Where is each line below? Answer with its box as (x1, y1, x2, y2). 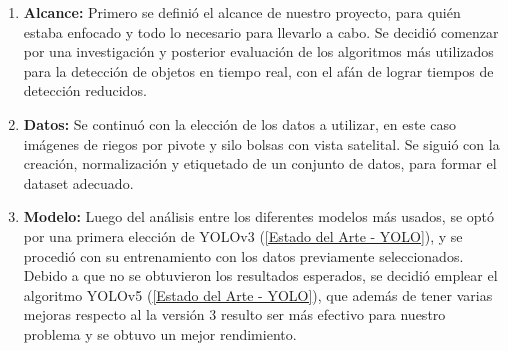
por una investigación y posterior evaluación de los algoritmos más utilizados (23, 41, 494, 62)
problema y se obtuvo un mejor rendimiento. (23, 323, 297, 344)
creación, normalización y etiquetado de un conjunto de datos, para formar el (23, 153, 497, 174)
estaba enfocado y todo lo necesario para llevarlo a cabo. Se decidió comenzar (23, 21, 499, 42)
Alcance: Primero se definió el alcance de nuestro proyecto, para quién (23, 2, 461, 22)
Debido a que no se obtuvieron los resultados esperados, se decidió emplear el (23, 265, 498, 286)
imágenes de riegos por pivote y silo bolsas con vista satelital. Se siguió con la (23, 133, 500, 154)
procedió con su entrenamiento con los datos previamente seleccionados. (23, 245, 464, 266)
